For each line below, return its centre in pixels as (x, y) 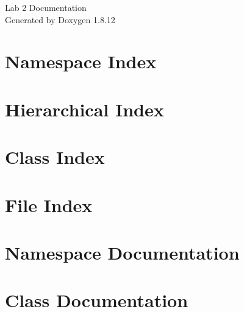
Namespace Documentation (122, 252)
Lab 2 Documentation (46, 7)
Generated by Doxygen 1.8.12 (60, 19)
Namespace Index (81, 61)
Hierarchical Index (84, 109)
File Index (49, 204)
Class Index (55, 157)
